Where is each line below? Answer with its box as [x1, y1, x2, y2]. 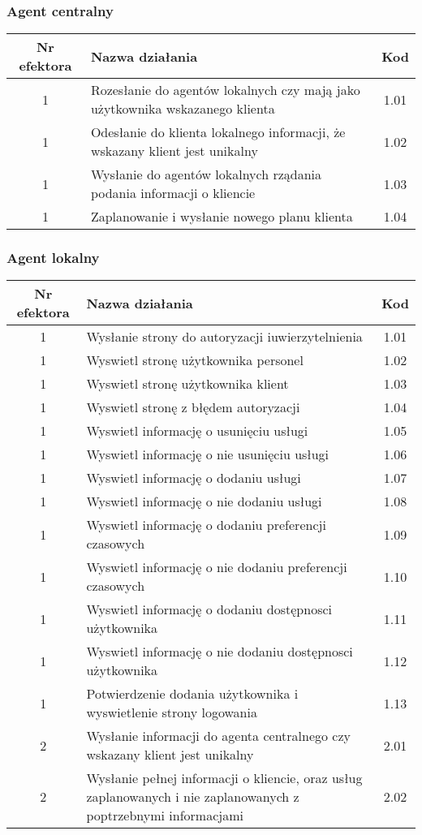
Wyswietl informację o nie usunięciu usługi [86, 445, 329, 464]
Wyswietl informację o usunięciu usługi [86, 421, 308, 441]
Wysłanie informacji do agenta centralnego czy [86, 726, 351, 746]
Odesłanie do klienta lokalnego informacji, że [90, 123, 346, 142]
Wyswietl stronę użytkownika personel [86, 351, 304, 370]
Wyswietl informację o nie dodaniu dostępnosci [86, 642, 353, 661]
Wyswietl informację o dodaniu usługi [86, 468, 301, 488]
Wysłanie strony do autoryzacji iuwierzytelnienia [86, 327, 363, 346]
